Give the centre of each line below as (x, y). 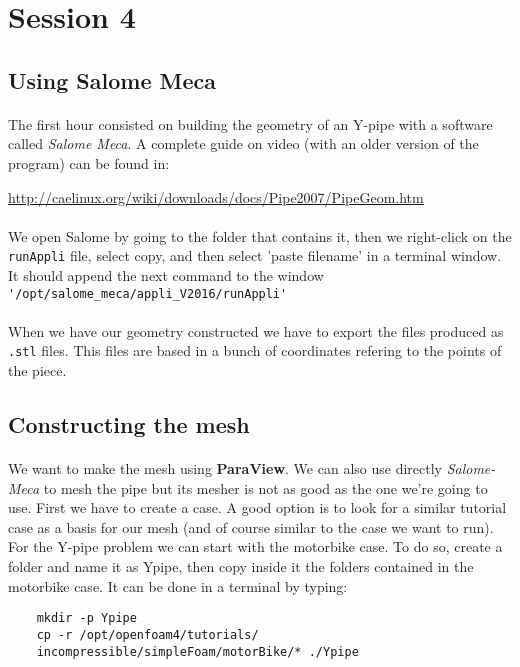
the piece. (37, 370)
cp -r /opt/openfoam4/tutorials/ (147, 634)
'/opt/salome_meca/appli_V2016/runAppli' (148, 293)
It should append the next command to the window (166, 274)
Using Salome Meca (112, 79)
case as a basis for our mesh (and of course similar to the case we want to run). (251, 526)
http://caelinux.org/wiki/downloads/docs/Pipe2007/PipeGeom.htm (216, 196)
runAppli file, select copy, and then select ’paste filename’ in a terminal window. (255, 255)
